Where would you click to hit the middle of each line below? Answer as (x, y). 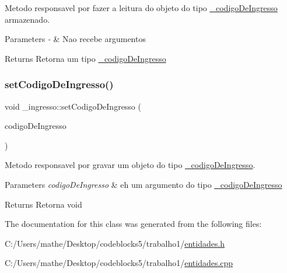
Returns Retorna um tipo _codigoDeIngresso (85, 58)
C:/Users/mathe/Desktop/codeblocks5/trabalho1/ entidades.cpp (119, 263)
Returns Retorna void (43, 204)
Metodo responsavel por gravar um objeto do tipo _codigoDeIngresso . (130, 165)
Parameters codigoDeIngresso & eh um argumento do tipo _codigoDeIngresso (143, 184)
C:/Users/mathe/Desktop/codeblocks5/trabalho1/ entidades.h (115, 243)
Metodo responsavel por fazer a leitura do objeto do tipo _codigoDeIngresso (141, 8)
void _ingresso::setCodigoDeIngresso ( (73, 106)
